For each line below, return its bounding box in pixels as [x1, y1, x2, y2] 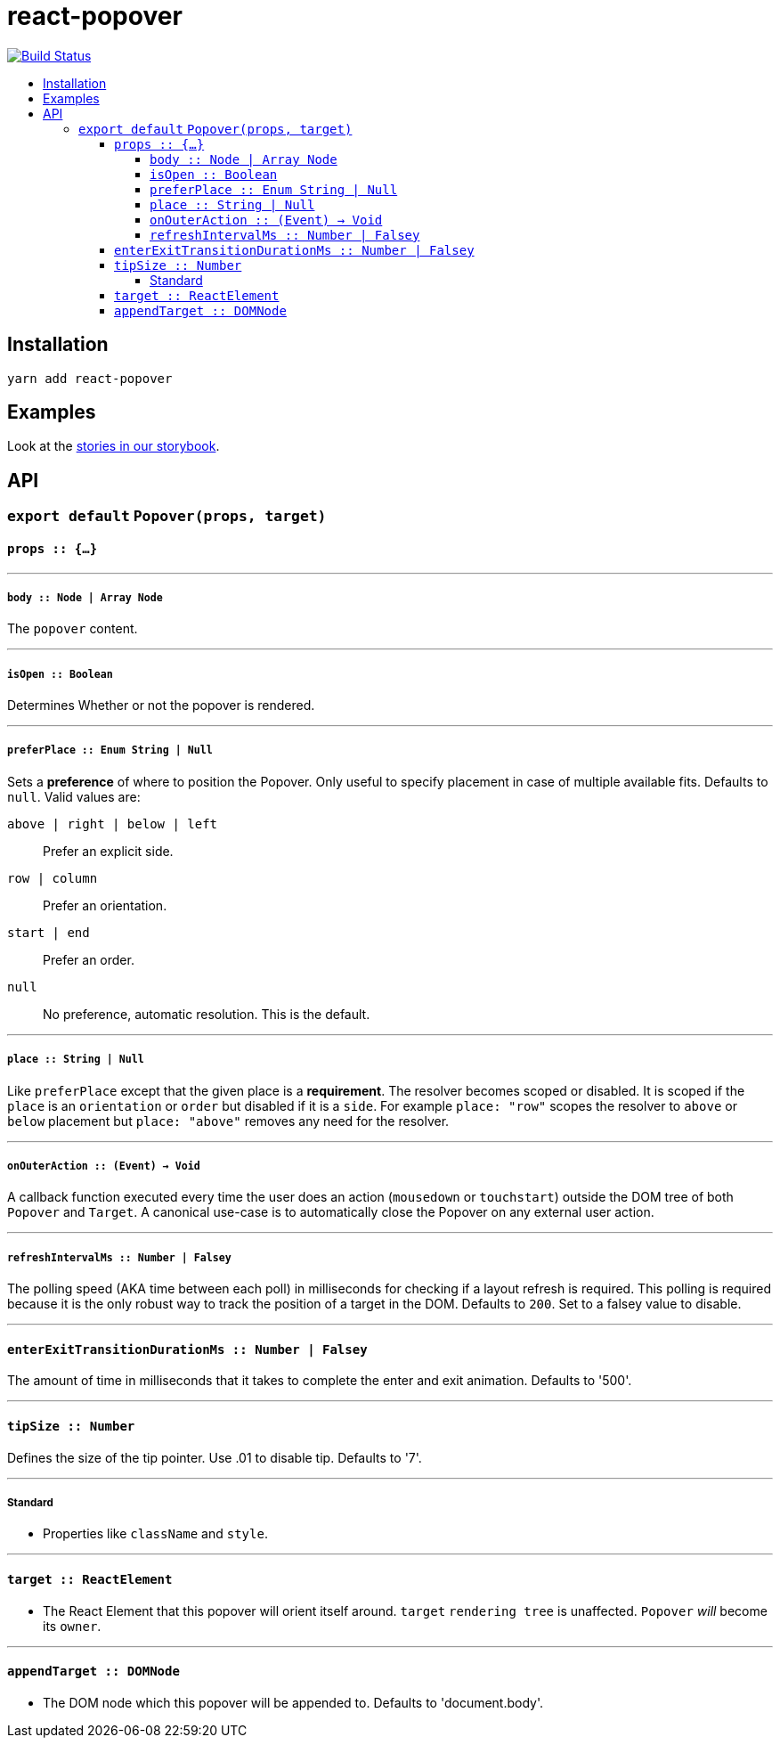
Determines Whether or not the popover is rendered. [7, 697, 315, 713]
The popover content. [7, 621, 138, 637]
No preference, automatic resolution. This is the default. [43, 1006, 370, 1022]
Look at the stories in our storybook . [7, 438, 220, 454]
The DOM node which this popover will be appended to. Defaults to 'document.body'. [43, 1694, 544, 1710]
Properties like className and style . [43, 1526, 268, 1542]
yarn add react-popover [7, 371, 173, 386]
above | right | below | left [7, 816, 218, 831]
